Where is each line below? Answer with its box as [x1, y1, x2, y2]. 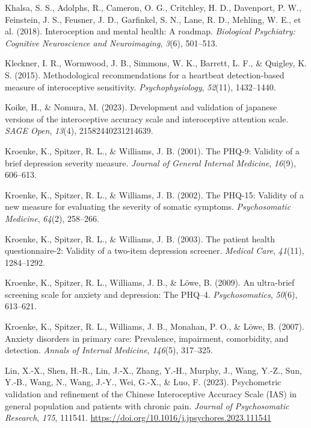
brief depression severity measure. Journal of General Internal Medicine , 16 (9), [5, 156, 296, 169]
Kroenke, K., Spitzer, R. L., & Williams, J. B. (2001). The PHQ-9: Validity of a [5, 144, 300, 157]
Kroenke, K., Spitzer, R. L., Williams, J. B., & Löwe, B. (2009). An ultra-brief [5, 276, 295, 289]
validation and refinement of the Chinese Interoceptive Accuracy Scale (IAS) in [5, 388, 297, 400]
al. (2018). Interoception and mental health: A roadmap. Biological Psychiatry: [5, 25, 295, 37]
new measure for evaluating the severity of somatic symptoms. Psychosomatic [5, 200, 291, 213]
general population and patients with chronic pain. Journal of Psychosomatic [5, 399, 289, 412]
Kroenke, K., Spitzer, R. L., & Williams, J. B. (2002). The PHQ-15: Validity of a [5, 188, 304, 201]
